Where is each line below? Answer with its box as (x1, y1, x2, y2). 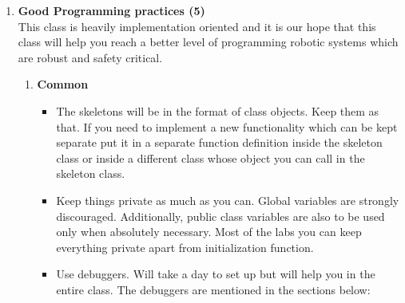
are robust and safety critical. (18, 49, 163, 65)
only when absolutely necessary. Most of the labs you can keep (56, 223, 362, 240)
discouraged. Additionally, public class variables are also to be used (56, 207, 385, 224)
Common (37, 76, 89, 92)
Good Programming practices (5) (18, 2, 205, 18)
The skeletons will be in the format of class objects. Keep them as (56, 102, 379, 119)
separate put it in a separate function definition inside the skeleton (56, 134, 383, 151)
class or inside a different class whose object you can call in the (56, 149, 365, 166)
